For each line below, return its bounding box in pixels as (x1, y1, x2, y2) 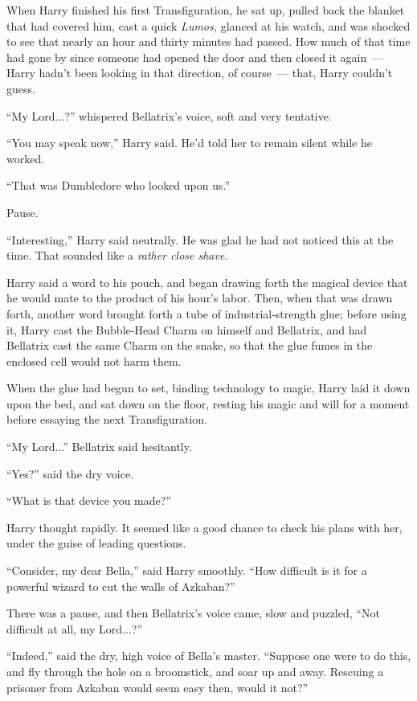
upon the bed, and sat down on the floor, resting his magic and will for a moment (6, 395, 410, 412)
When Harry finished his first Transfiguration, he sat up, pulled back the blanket (6, 2, 405, 18)
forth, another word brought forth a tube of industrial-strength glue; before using (6, 305, 407, 322)
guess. (6, 80, 35, 96)
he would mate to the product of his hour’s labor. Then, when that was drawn (6, 289, 393, 306)
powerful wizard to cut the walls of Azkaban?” (6, 577, 235, 594)
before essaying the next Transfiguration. (6, 411, 208, 428)
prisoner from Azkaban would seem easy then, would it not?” (6, 678, 309, 695)
